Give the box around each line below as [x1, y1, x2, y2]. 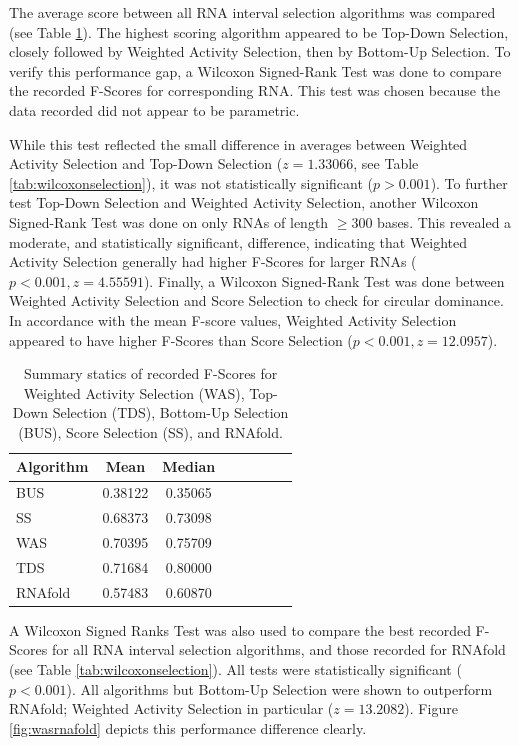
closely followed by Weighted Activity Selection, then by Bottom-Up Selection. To [9, 41, 511, 62]
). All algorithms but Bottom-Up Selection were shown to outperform [66, 678, 493, 699]
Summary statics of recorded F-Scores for [23, 363, 278, 384]
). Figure [404, 698, 458, 719]
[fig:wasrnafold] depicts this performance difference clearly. [9, 717, 367, 738]
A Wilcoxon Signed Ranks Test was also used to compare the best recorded [9, 619, 471, 640]
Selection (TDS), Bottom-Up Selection [52, 402, 289, 423]
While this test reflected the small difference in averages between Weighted [9, 133, 468, 154]
